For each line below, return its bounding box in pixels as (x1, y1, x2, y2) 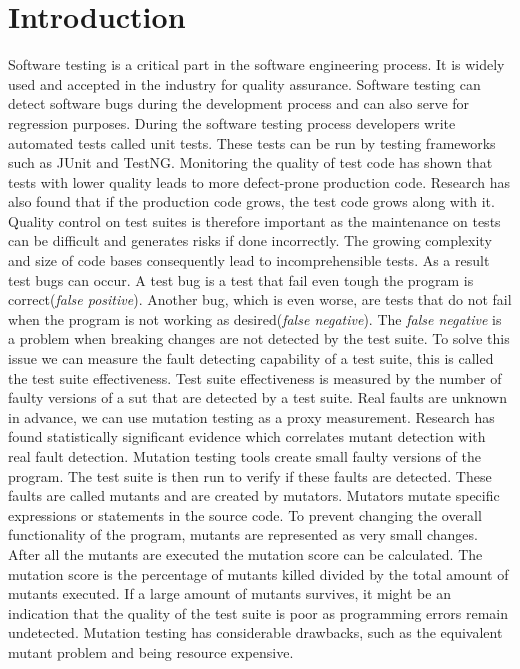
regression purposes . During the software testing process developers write (8, 112, 456, 133)
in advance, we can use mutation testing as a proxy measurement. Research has (8, 406, 495, 427)
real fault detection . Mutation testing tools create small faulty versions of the (8, 446, 482, 466)
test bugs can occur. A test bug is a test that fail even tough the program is (8, 269, 474, 290)
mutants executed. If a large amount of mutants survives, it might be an (8, 583, 451, 604)
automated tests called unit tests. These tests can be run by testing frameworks (8, 132, 496, 153)
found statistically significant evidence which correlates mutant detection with (8, 426, 486, 447)
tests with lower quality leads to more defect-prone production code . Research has (8, 171, 511, 192)
